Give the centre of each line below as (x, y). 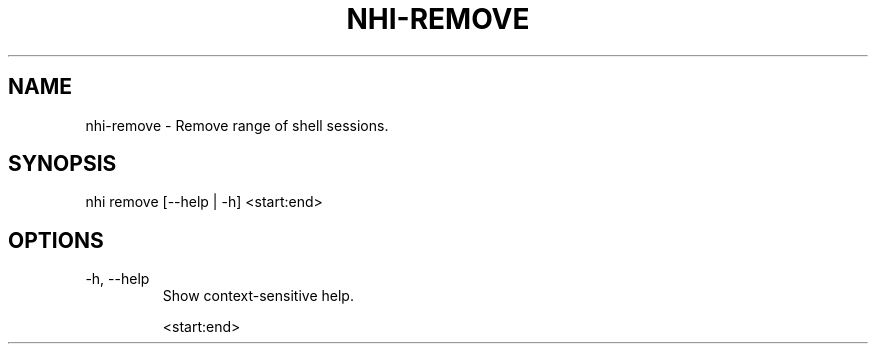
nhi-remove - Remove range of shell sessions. (237, 125)
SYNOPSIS (62, 164)
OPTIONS (56, 240)
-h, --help (117, 279)
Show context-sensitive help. (258, 296)
